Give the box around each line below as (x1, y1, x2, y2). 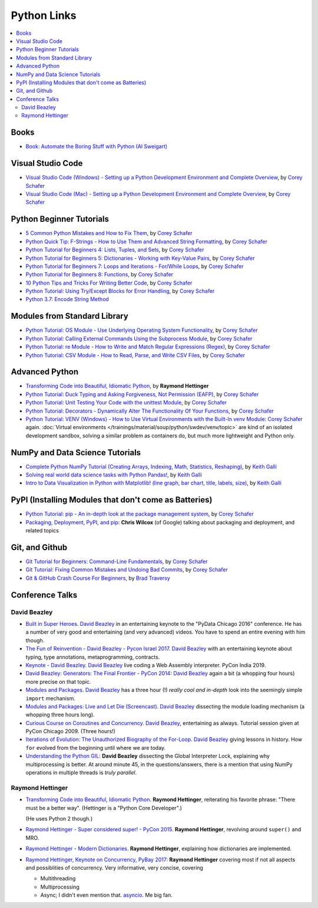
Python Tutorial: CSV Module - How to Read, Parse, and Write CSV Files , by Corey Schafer (25, 351, 246, 358)
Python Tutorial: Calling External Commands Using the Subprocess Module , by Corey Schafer (25, 335, 253, 342)
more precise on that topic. (25, 678, 91, 685)
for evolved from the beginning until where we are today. (25, 744, 166, 751)
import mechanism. (25, 694, 76, 702)
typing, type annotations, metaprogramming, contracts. (25, 653, 160, 661)
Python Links (11, 9, 77, 22)
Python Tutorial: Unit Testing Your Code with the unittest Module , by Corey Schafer (25, 399, 227, 406)
